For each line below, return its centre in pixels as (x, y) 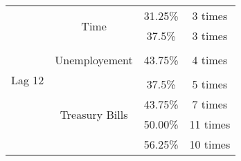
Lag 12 (28, 80)
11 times (210, 124)
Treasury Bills (94, 114)
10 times (210, 144)
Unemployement (94, 60)
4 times (210, 60)
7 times (210, 104)
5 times (210, 84)
